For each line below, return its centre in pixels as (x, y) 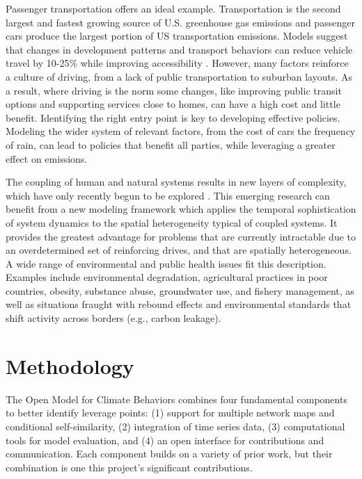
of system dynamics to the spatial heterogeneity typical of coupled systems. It (172, 222)
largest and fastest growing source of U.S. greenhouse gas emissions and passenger (180, 22)
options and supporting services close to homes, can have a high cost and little (173, 104)
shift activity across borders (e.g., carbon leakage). (113, 318)
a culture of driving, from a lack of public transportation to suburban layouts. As (179, 76)
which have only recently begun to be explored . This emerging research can (168, 195)
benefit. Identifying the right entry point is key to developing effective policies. (173, 117)
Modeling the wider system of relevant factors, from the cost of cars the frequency (181, 131)
